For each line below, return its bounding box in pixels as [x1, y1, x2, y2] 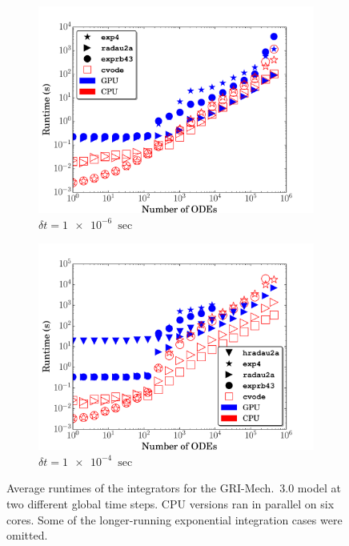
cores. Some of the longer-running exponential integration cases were [6, 511, 343, 528]
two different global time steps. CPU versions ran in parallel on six [6, 495, 335, 512]
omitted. [6, 527, 48, 544]
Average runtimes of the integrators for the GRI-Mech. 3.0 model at [6, 480, 341, 496]
